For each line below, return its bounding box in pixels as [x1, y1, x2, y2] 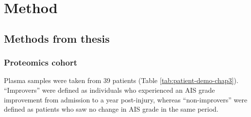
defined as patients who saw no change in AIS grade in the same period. [4, 104, 218, 114]
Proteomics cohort [4, 56, 77, 68]
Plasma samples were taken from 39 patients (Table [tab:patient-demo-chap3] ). [4, 75, 238, 85]
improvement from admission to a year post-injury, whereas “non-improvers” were [4, 94, 248, 104]
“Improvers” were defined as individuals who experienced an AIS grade [4, 84, 215, 95]
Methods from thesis [4, 31, 110, 46]
